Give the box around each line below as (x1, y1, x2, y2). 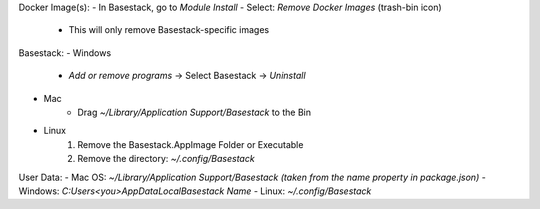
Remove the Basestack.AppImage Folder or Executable (77, 138, 304, 150)
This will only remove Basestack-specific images (68, 24, 270, 36)
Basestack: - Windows (18, 46, 112, 59)
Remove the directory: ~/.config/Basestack (77, 153, 255, 165)
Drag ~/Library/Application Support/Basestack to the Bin (77, 106, 312, 118)
